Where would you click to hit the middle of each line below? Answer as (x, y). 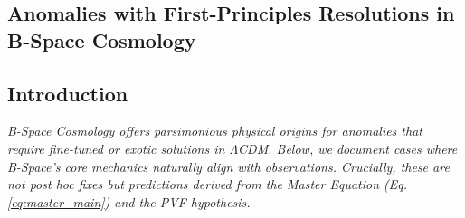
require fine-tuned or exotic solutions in (116, 148)
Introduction (68, 93)
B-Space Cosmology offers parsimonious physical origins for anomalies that (215, 131)
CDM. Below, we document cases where (348, 148)
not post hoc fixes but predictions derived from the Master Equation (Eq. (208, 184)
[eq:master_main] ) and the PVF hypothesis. (129, 201)
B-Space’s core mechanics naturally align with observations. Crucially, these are (228, 166)
